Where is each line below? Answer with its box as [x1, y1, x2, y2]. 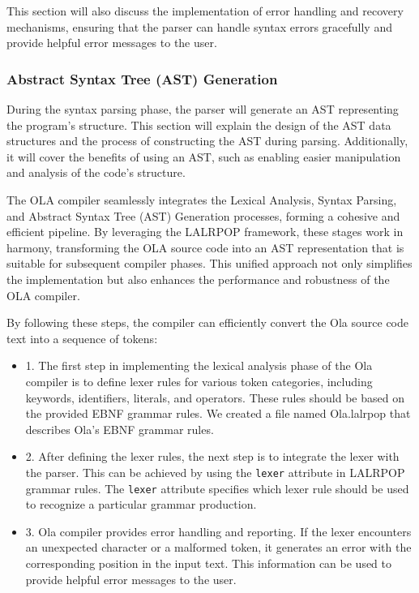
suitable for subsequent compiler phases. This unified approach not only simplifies [6, 255, 413, 272]
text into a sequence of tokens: [6, 329, 158, 346]
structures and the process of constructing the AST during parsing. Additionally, [6, 132, 408, 149]
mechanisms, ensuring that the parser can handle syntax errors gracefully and [6, 18, 392, 35]
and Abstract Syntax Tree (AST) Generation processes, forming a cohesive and [6, 207, 400, 224]
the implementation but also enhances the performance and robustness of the [6, 270, 390, 287]
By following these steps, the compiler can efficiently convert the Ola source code [6, 314, 408, 331]
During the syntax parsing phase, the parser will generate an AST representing [6, 101, 399, 117]
